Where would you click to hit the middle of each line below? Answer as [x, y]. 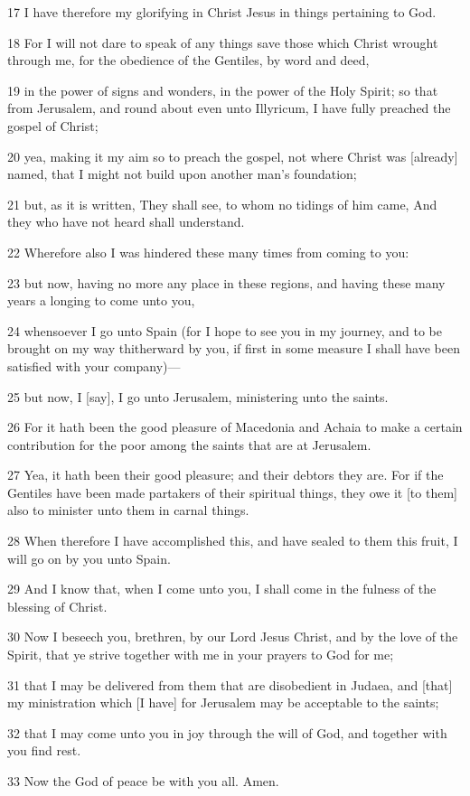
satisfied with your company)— [94, 365]
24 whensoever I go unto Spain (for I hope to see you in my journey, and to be [225, 330]
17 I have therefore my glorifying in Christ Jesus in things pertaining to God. [222, 12]
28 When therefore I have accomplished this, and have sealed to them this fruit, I [233, 541]
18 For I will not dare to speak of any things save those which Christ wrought [223, 42]
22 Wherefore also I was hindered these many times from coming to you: [208, 252]
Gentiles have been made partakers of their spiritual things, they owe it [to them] [232, 492]
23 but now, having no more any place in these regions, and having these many [226, 282]
